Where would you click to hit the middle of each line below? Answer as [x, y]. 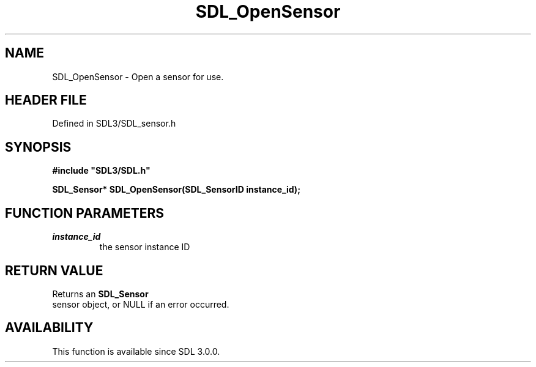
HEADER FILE [46, 100]
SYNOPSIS [38, 147]
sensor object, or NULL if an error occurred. [141, 304]
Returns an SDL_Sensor [100, 294]
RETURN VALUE [54, 270]
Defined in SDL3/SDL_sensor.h [114, 124]
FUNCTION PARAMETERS [84, 213]
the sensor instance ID [145, 247]
